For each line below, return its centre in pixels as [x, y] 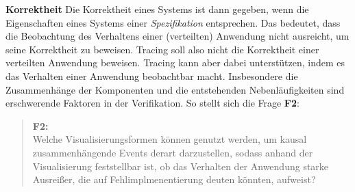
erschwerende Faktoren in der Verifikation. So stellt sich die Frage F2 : [152, 103]
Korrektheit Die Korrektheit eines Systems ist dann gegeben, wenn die [157, 9]
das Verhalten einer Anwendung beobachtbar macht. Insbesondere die [152, 76]
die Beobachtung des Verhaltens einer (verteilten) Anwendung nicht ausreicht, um [177, 36]
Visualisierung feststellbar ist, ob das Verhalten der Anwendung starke [181, 166]
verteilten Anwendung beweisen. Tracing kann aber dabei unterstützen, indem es [175, 63]
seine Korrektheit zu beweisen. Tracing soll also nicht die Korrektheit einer [162, 49]
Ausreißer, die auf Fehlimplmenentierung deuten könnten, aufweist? [174, 179]
